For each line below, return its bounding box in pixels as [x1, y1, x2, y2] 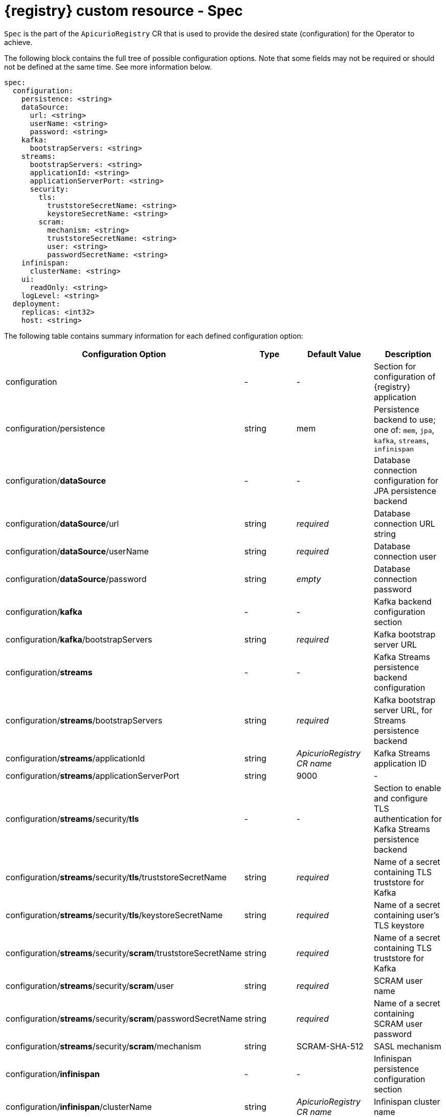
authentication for [373, 813, 442, 824]
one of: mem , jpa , [373, 424, 435, 435]
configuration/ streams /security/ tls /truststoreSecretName [6, 872, 227, 882]
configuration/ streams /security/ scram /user [6, 980, 174, 991]
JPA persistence [373, 485, 436, 496]
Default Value [307, 348, 361, 359]
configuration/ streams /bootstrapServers [6, 715, 163, 726]
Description [385, 348, 432, 359]
